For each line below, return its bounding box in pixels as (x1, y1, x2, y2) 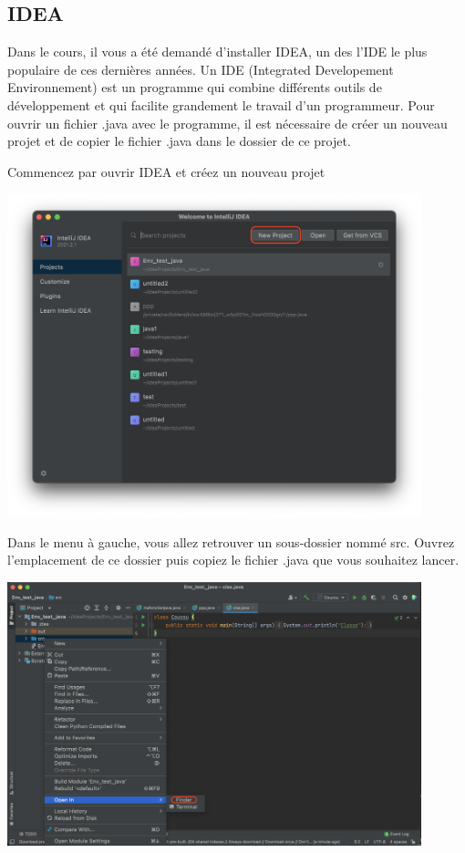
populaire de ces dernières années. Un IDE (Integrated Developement (7, 59, 394, 78)
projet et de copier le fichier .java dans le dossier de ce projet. (7, 131, 351, 151)
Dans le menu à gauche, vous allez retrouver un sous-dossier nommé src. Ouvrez (7, 532, 455, 551)
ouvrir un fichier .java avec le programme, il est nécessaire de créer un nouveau (7, 113, 448, 132)
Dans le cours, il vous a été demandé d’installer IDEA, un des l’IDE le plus (7, 42, 428, 61)
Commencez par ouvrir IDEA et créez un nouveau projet (7, 161, 325, 181)
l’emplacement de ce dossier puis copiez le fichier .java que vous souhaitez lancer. (7, 550, 460, 569)
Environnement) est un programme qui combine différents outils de (7, 78, 382, 97)
